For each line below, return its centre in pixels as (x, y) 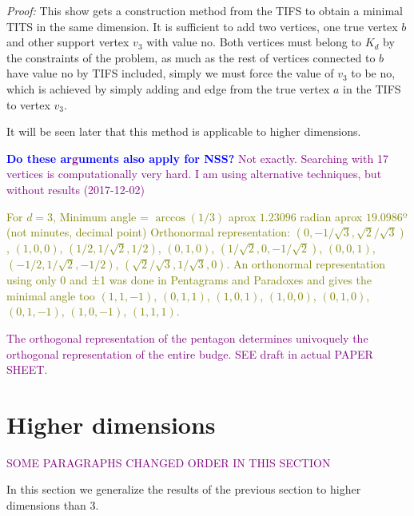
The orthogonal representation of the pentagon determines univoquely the (187, 337)
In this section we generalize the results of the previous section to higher (184, 489)
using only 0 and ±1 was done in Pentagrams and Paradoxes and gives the (189, 280)
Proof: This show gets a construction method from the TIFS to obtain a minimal (205, 10)
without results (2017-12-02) (76, 189)
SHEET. (27, 369)
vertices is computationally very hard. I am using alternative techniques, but (194, 174)
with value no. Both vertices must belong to (254, 42)
